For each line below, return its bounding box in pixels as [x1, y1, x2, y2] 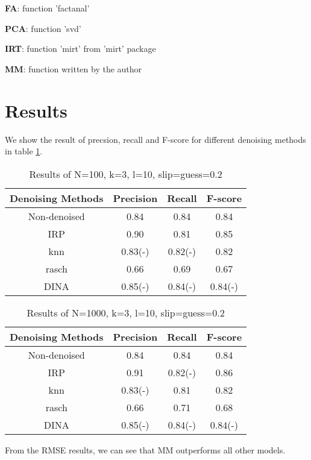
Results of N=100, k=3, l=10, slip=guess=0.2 [29, 166, 222, 181]
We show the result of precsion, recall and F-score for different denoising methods [5, 133, 306, 145]
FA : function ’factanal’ [5, 2, 90, 14]
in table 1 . [5, 145, 43, 157]
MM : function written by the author [5, 62, 142, 75]
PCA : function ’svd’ [5, 22, 81, 34]
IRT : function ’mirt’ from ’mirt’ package [5, 42, 156, 55]
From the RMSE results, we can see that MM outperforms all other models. [5, 443, 286, 456]
